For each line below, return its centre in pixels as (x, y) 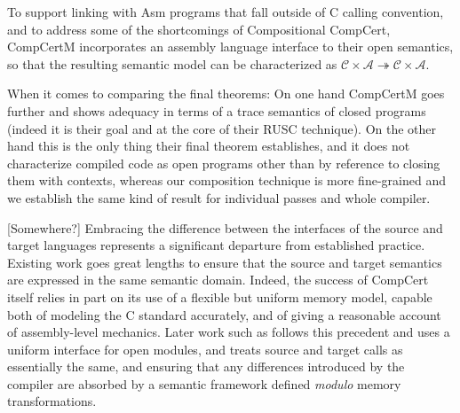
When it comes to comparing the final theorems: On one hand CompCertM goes (226, 94)
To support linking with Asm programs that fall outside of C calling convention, (226, 12)
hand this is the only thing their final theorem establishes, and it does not (209, 146)
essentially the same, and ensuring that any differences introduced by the (206, 366)
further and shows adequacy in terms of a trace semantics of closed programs (217, 110)
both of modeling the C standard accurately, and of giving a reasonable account (224, 314)
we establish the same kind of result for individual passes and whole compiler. (219, 197)
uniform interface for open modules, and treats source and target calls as (205, 349)
